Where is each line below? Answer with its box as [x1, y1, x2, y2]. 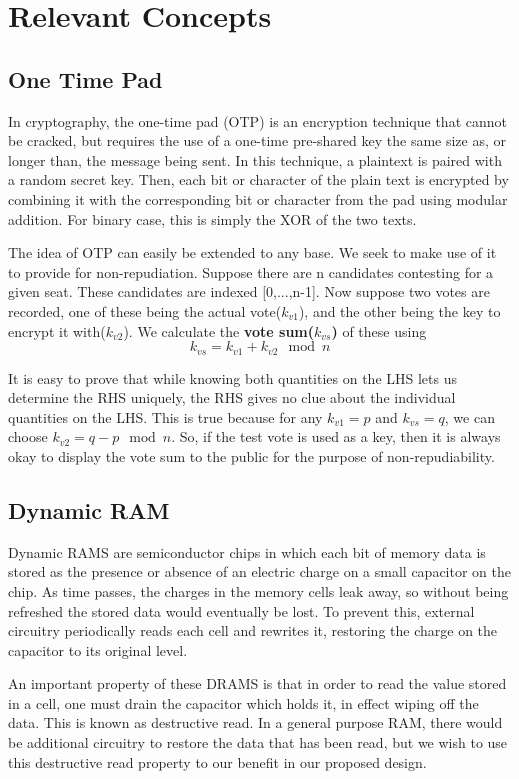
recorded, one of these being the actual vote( [8, 300, 282, 321]
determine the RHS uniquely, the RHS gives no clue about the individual [8, 387, 456, 408]
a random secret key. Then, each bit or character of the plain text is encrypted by [8, 169, 509, 190]
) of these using [331, 320, 427, 341]
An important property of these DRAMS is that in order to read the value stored [8, 673, 507, 694]
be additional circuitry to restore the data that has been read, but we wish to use [8, 732, 508, 753]
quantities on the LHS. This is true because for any [8, 406, 323, 427]
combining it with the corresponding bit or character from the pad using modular [8, 188, 508, 209]
